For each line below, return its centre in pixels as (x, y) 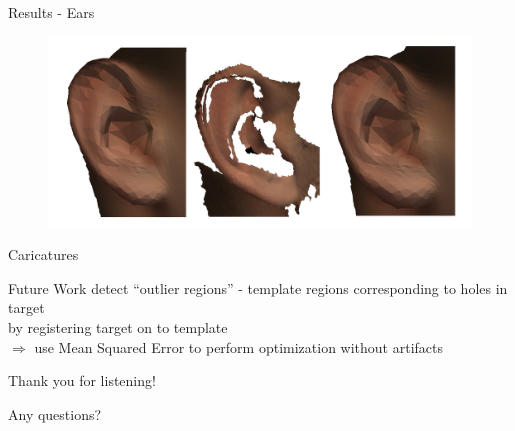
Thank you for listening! (82, 380)
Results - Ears (51, 12)
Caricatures (43, 254)
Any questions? (55, 413)
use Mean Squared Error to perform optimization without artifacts (239, 346)
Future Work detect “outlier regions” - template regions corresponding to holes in (258, 287)
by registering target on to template (118, 327)
